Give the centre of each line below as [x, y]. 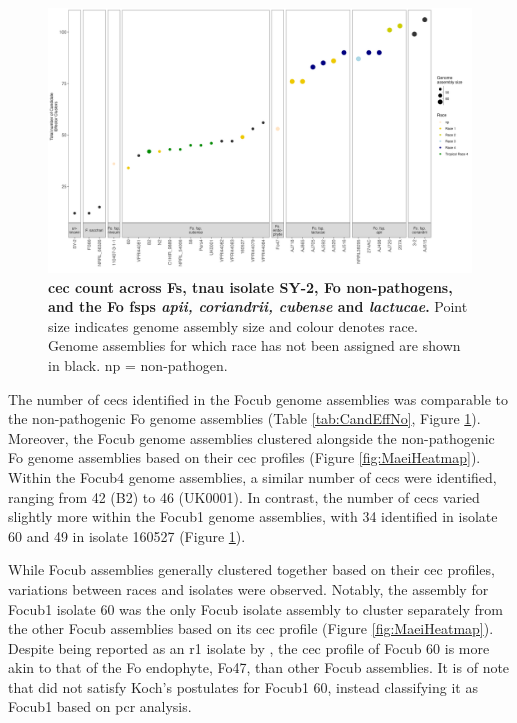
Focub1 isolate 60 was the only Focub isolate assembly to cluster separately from [255, 608]
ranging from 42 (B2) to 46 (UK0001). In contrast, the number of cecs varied [244, 496]
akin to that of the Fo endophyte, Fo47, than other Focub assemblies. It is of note [259, 667]
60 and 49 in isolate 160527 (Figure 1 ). [127, 535]
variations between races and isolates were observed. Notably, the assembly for [248, 588]
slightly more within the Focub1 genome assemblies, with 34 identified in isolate [253, 516]
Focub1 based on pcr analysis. [100, 706]
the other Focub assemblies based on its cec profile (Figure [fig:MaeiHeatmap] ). [251, 628]
